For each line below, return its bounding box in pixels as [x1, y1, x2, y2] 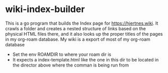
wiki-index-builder [5, 4, 85, 15]
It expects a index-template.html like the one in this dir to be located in [12, 56, 159, 62]
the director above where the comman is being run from [12, 62, 129, 68]
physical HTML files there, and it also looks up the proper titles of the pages [5, 31, 163, 37]
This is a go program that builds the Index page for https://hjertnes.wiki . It [5, 20, 158, 26]
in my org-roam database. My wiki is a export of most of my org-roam [5, 36, 150, 42]
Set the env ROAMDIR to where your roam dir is [12, 51, 111, 57]
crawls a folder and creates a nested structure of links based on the [5, 25, 146, 31]
